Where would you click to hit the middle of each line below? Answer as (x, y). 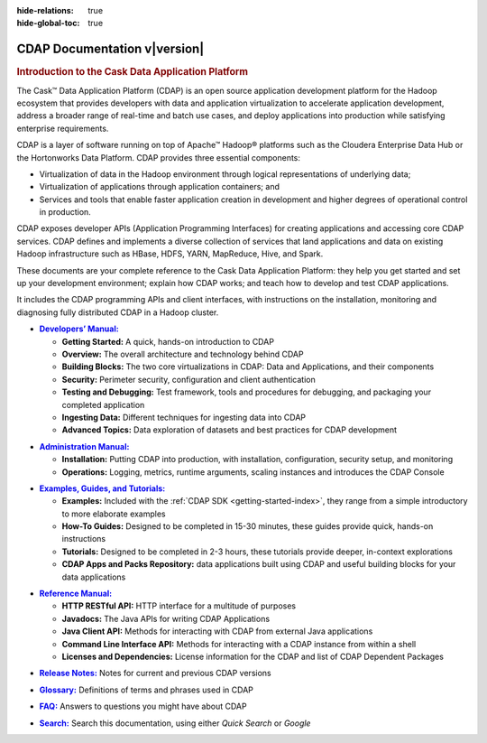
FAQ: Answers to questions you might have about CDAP (143, 706)
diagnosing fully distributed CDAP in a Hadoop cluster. (118, 312)
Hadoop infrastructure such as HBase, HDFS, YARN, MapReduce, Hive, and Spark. (170, 254)
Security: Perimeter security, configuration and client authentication (188, 379)
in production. (65, 212)
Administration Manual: (84, 446)
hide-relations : (45, 10)
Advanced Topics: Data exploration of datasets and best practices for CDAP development (229, 430)
